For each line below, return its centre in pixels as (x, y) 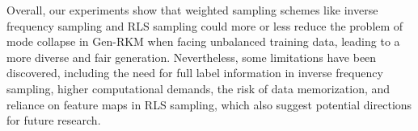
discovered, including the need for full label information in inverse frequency (195, 73)
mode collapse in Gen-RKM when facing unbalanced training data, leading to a (203, 41)
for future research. (54, 120)
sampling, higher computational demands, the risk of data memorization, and (198, 88)
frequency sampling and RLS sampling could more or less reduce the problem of (205, 25)
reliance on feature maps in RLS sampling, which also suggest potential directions (209, 104)
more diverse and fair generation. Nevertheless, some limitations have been (192, 57)
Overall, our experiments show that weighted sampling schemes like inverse (192, 10)
